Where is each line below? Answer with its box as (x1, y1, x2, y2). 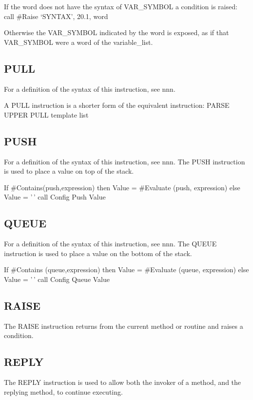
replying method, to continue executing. (4, 386, 123, 397)
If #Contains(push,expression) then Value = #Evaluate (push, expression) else (4, 182, 240, 192)
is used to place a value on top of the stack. (4, 166, 134, 176)
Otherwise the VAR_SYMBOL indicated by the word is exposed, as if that (4, 27, 229, 38)
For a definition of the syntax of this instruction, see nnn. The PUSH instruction (4, 156, 245, 166)
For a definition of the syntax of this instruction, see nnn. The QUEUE (4, 239, 217, 249)
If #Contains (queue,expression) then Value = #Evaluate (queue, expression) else (4, 264, 249, 275)
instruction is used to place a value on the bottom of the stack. (4, 248, 192, 258)
